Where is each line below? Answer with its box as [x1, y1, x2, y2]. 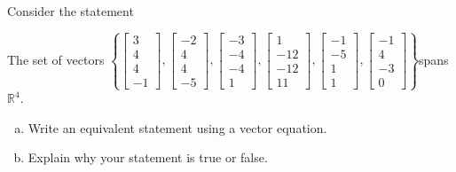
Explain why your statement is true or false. [28, 148, 268, 167]
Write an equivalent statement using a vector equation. [28, 118, 327, 137]
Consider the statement [7, 2, 134, 20]
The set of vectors [7, 50, 105, 68]
